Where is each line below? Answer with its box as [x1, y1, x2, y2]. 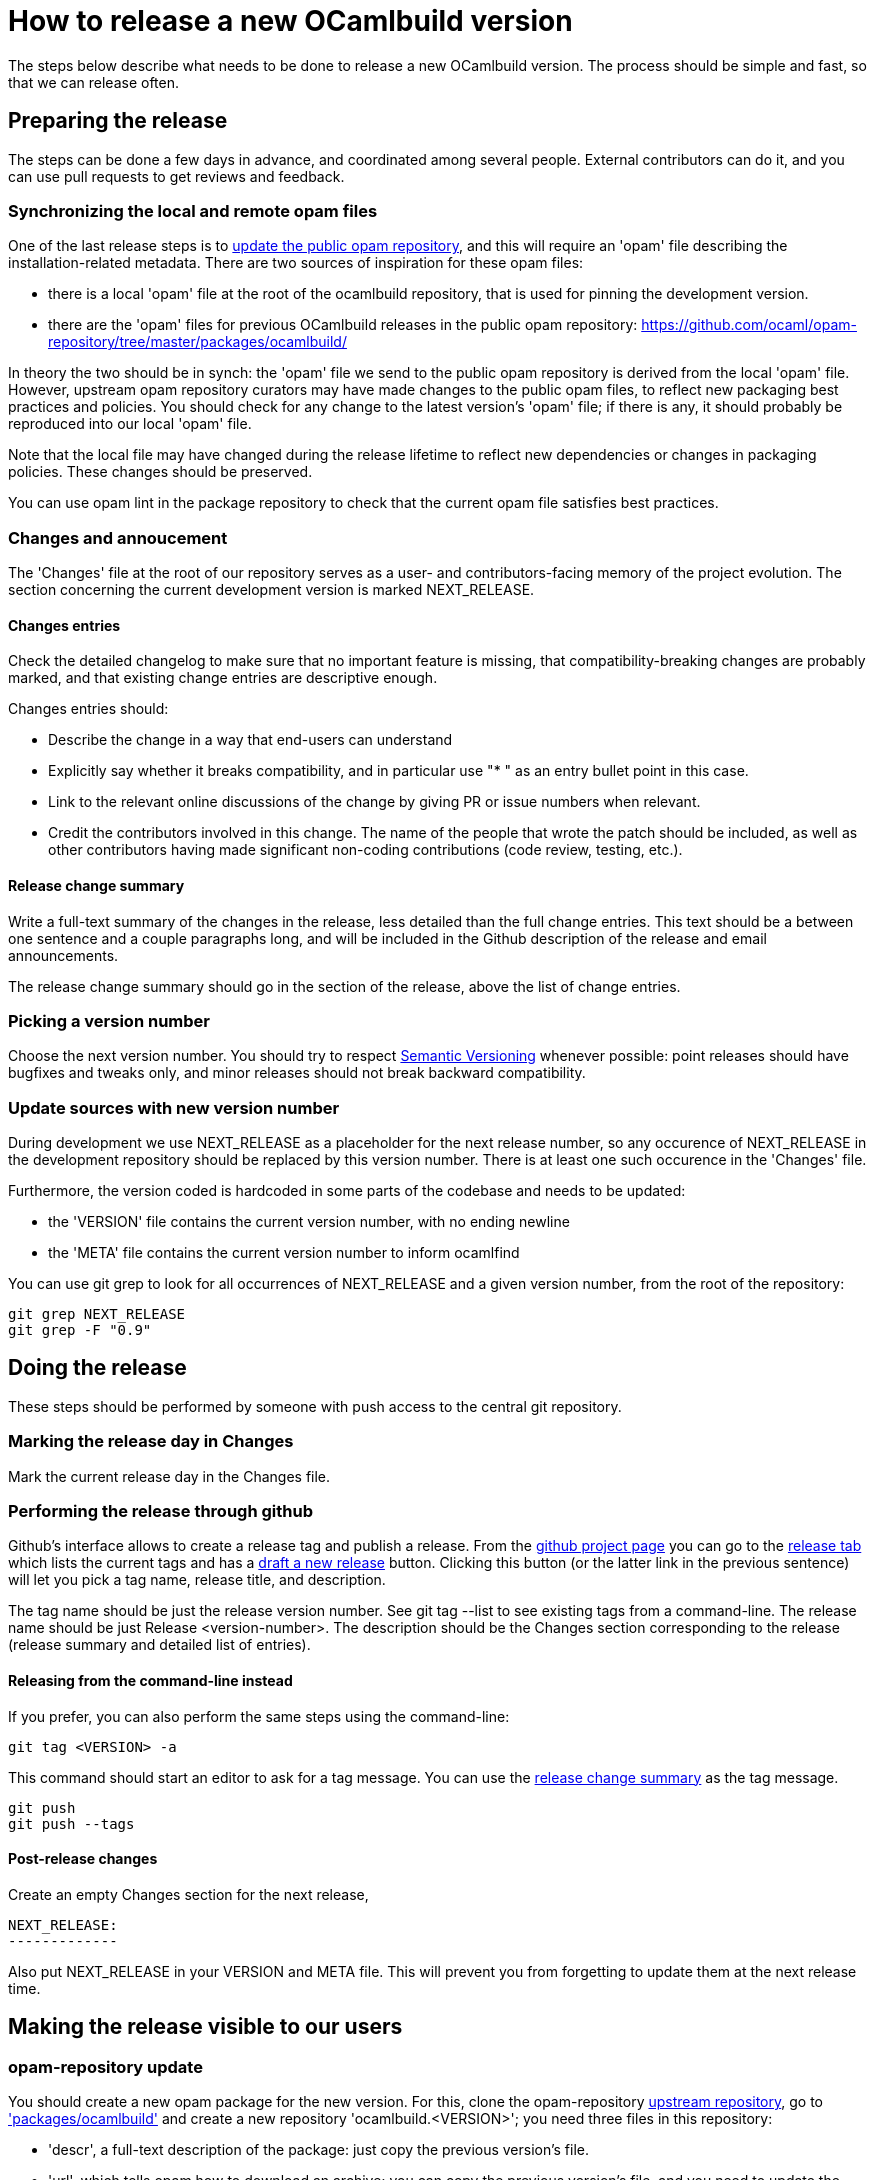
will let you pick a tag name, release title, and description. [8, 1571, 386, 1589]
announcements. [8, 946, 119, 964]
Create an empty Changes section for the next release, [8, 1885, 369, 1903]
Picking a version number [8, 1010, 210, 1031]
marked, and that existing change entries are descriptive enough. [8, 669, 438, 687]
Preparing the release [8, 108, 228, 134]
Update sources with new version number [8, 1097, 340, 1118]
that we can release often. [8, 73, 179, 91]
